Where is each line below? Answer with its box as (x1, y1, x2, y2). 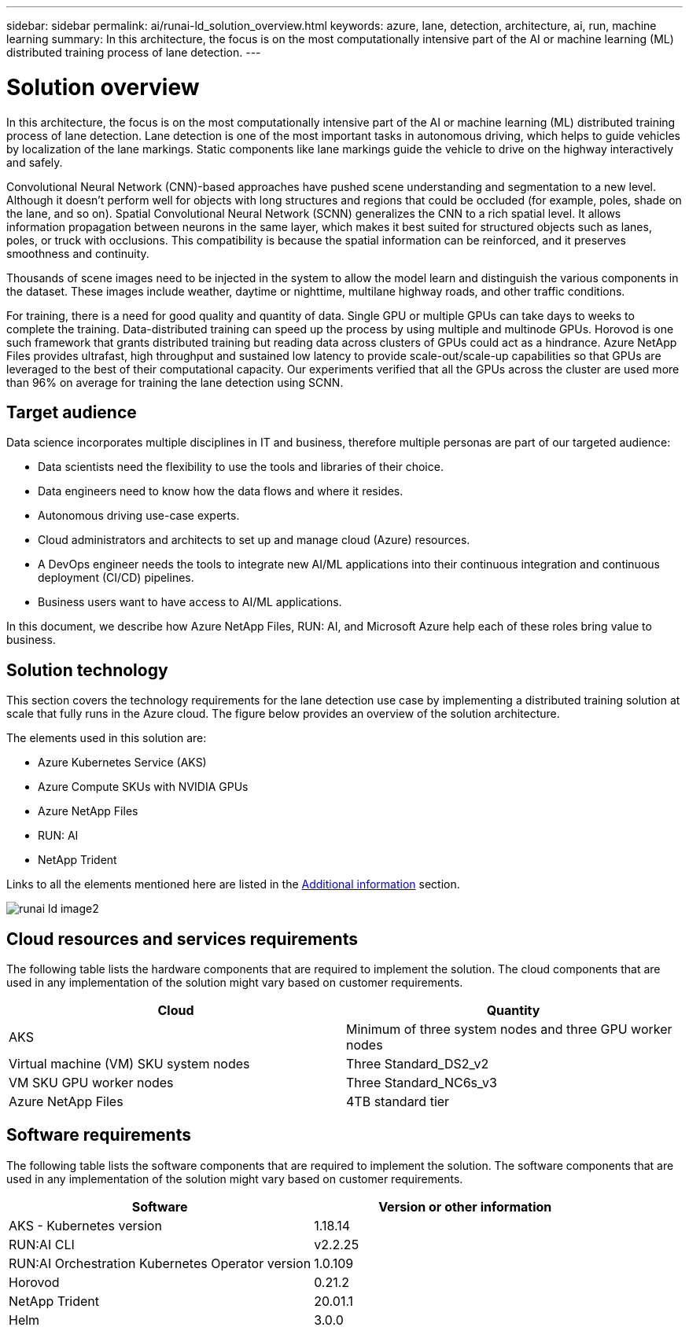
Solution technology (6, 660, 168, 680)
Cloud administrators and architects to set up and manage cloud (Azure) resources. (38, 533, 470, 547)
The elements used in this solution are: (6, 731, 207, 745)
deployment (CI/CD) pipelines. (38, 571, 194, 585)
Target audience (6, 402, 137, 422)
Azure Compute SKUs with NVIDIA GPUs (38, 780, 249, 794)
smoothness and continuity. (6, 246, 149, 260)
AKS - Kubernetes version (9, 1217, 162, 1234)
